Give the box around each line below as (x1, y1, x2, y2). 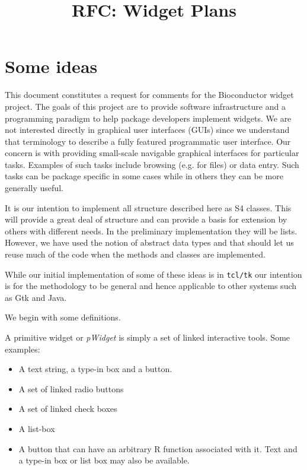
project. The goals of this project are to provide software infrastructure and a (5, 100, 286, 112)
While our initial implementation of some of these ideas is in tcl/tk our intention (5, 268, 302, 280)
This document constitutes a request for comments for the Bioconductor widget (5, 88, 294, 101)
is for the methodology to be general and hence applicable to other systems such (5, 280, 297, 292)
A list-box (18, 423, 55, 435)
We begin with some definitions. (5, 311, 121, 323)
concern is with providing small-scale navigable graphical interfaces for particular (5, 147, 299, 159)
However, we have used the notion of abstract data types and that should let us (5, 236, 294, 249)
